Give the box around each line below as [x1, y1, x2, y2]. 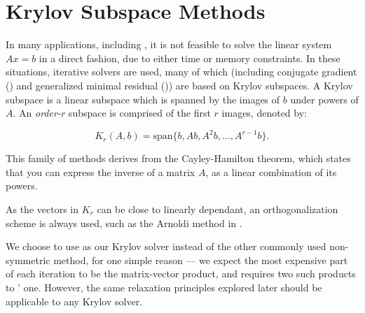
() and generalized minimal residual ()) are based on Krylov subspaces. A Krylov [6, 78, 353, 92]
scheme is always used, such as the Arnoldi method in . [6, 215, 242, 230]
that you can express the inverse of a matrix [6, 164, 195, 179]
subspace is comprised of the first [68, 105, 211, 120]
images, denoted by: [221, 105, 307, 120]
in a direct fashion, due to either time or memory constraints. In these [39, 50, 340, 65]
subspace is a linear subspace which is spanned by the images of [6, 92, 280, 106]
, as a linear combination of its [205, 164, 337, 179]
